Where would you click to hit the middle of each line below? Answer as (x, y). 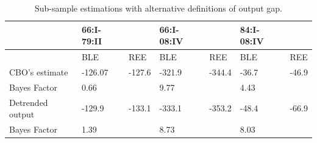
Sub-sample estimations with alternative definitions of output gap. (158, 8)
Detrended (29, 102)
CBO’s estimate (39, 71)
